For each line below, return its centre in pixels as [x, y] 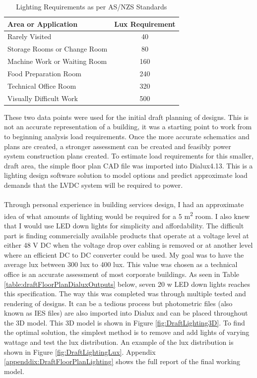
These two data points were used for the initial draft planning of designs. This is [126, 117]
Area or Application [43, 24]
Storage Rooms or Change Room [58, 49]
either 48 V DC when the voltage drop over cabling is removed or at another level [128, 245]
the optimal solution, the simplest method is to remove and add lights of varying [127, 332]
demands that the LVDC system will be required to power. [94, 185]
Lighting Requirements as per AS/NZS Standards [92, 6]
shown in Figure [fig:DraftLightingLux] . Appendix [80, 351]
